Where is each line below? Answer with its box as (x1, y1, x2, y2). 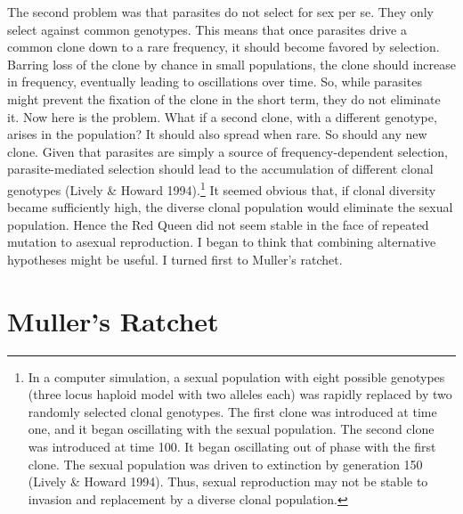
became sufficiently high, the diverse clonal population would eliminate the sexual (7, 198, 453, 216)
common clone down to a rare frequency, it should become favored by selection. (7, 37, 440, 56)
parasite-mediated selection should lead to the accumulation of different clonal (7, 159, 434, 178)
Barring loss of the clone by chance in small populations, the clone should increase (7, 54, 456, 73)
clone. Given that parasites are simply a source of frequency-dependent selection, (7, 142, 448, 160)
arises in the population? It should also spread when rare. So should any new (7, 125, 427, 143)
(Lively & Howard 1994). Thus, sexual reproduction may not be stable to (28, 472, 428, 491)
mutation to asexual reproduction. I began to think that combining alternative (7, 233, 436, 251)
